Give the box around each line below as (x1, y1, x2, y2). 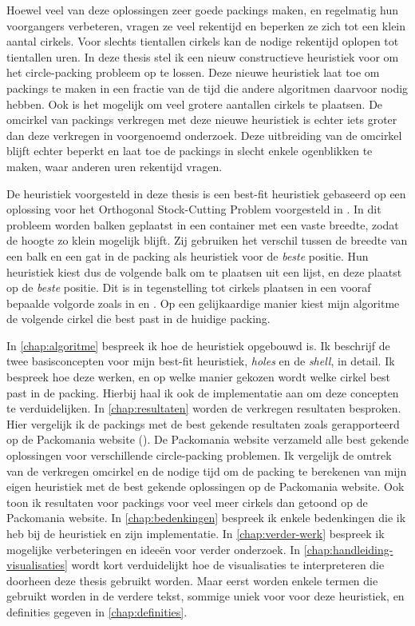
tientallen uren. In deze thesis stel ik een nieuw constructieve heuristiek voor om (6, 48, 399, 65)
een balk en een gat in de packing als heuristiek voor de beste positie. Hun (6, 247, 369, 264)
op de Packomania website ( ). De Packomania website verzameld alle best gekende (6, 431, 409, 448)
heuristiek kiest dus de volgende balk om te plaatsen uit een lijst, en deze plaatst (6, 263, 402, 280)
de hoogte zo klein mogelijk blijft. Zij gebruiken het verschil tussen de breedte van (6, 232, 408, 249)
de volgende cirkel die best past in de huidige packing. (6, 310, 271, 327)
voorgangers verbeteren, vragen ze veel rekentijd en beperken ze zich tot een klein (6, 17, 406, 34)
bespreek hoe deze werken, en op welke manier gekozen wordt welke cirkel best (6, 369, 390, 385)
